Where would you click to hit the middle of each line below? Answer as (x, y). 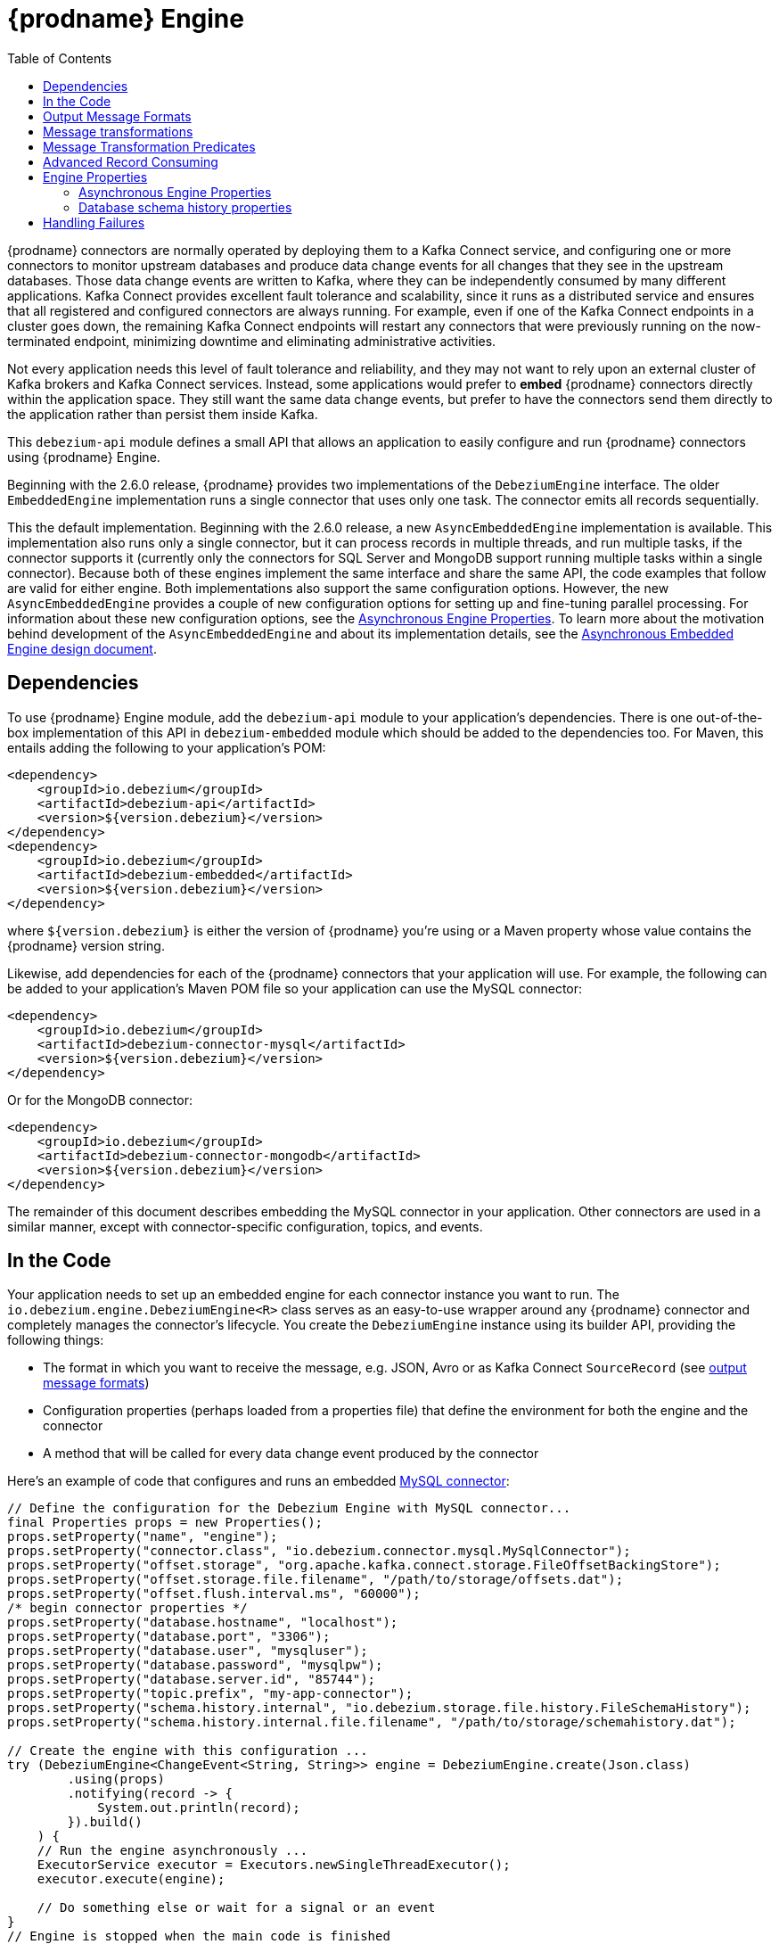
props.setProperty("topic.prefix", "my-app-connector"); (210, 1694)
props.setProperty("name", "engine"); (143, 1537)
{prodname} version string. (86, 945)
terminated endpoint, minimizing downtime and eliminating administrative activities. (252, 341)
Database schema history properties (185, 207)
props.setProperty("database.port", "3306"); (169, 1637)
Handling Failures (94, 222)
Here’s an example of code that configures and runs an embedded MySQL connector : (258, 1481)
